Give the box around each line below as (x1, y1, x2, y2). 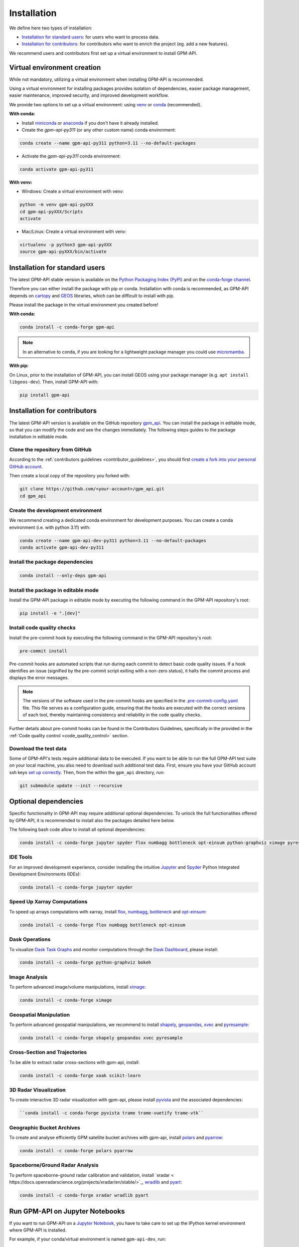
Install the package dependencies (9, 559, 93, 566)
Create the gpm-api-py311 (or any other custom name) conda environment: (21, 127, 176, 133)
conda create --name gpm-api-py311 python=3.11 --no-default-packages (19, 140, 196, 146)
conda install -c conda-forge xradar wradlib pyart (19, 1193, 149, 1198)
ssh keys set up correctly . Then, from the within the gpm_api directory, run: (9, 769, 164, 775)
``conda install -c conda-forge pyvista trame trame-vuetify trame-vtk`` (19, 1110, 204, 1116)
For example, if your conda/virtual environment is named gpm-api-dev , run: (9, 1236, 166, 1242)
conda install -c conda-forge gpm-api (19, 324, 115, 330)
